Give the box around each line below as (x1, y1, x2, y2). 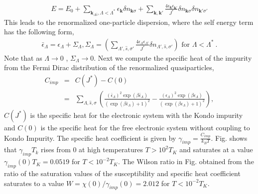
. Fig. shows (211, 132, 248, 143)
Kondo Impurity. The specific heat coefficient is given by (4, 132, 176, 143)
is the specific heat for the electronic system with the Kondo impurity (30, 109, 243, 120)
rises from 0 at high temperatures (41, 144, 143, 155)
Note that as (4, 52, 42, 63)
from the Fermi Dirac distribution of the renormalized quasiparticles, (4, 62, 214, 73)
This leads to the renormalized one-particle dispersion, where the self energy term (4, 16, 254, 27)
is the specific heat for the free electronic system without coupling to (40, 122, 250, 132)
